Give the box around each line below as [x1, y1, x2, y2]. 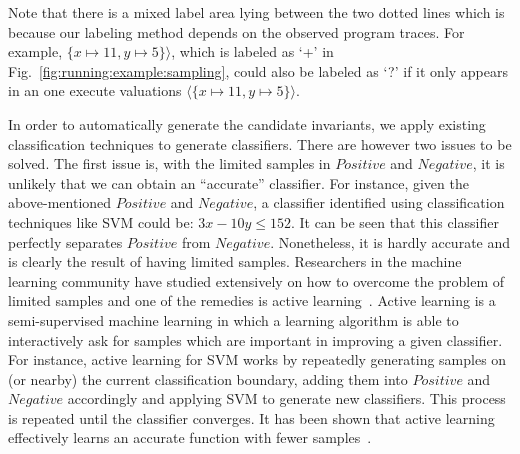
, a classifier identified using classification [253, 192, 505, 213]
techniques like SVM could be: [8, 211, 194, 232]
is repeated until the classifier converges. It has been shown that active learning [8, 407, 495, 428]
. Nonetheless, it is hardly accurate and [270, 231, 511, 252]
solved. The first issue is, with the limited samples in [8, 153, 331, 174]
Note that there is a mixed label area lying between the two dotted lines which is [8, 2, 505, 22]
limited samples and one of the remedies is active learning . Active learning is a [8, 290, 496, 311]
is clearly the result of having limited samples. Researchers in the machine [8, 251, 462, 272]
